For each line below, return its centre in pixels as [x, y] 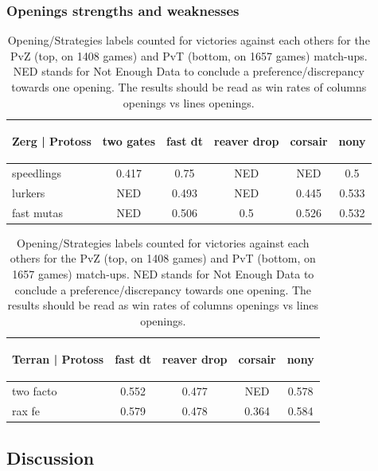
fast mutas [37, 212]
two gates [129, 141]
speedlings [37, 173]
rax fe [26, 411]
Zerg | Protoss [52, 141]
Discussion [51, 457]
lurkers [29, 192]
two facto [35, 391]
